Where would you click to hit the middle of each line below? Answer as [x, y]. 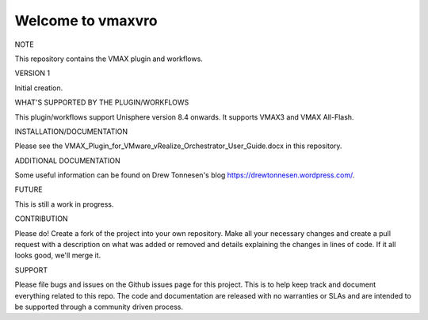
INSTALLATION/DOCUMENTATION [71, 131]
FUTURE [29, 189]
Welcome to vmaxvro [86, 21]
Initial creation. [39, 88]
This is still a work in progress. [64, 204]
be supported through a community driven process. [99, 307]
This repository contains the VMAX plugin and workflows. [109, 59]
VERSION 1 [32, 73]
